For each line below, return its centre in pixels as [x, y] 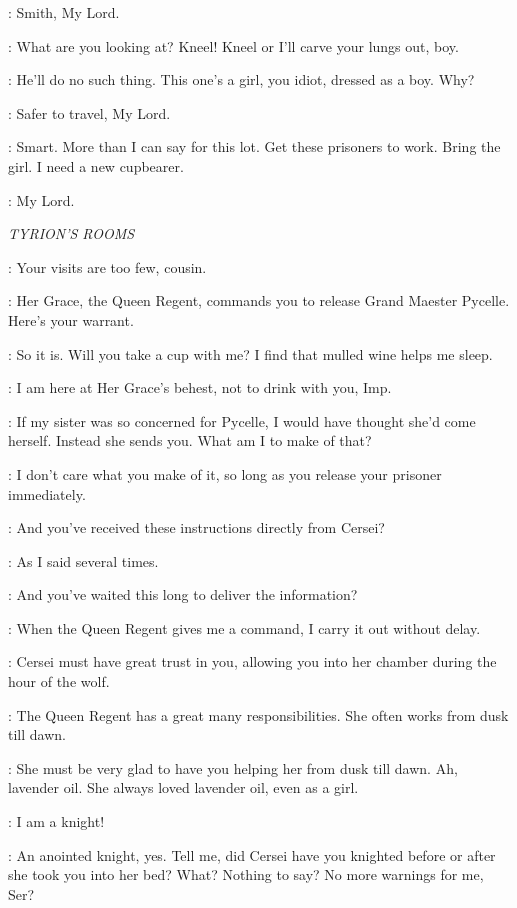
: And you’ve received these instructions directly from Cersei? [196, 527]
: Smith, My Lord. [64, 12]
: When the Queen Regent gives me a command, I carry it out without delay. [244, 627]
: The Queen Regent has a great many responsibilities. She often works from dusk [258, 714]
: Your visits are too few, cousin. [107, 266]
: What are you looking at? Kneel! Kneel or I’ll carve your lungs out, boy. [233, 45]
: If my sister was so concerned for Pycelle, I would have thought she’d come [242, 420]
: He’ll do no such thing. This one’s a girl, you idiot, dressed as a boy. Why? [241, 79]
